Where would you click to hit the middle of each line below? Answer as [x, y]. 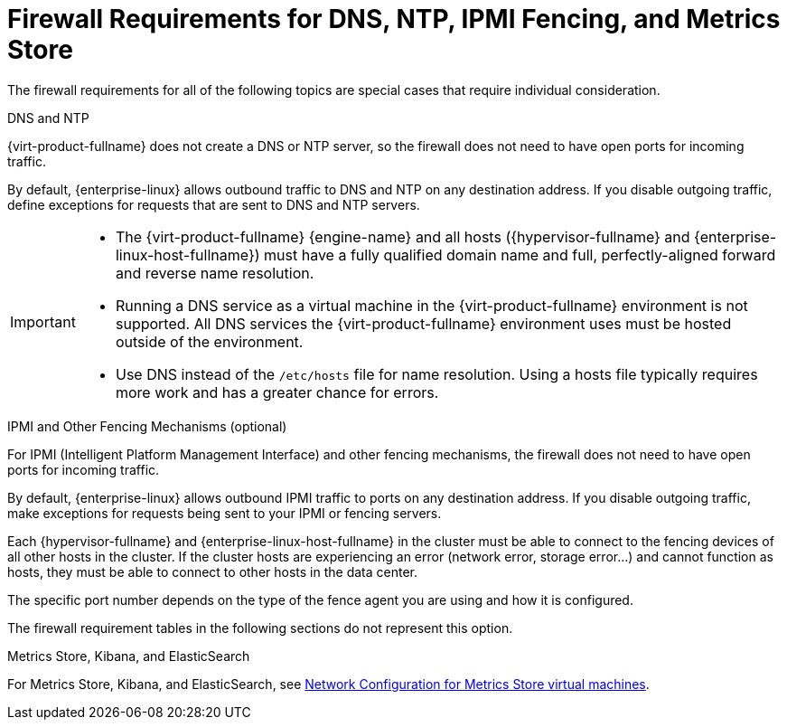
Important [43, 321]
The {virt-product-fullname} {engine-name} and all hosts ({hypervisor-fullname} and [403, 236]
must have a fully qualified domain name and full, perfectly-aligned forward [520, 255]
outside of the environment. [209, 341]
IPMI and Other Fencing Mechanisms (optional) [147, 426]
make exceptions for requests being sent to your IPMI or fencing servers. [225, 513]
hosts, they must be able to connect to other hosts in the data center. [212, 571]
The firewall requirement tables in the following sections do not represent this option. [260, 628]
